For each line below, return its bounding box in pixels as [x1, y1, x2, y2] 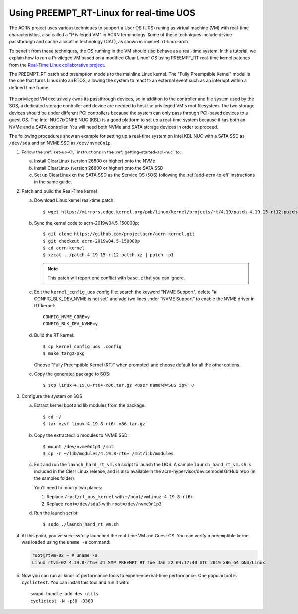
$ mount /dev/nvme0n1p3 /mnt [43, 444, 114, 449]
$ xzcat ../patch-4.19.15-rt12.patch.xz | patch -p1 [43, 252, 174, 258]
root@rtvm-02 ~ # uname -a [32, 553, 98, 558]
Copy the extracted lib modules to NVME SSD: [34, 432, 129, 438]
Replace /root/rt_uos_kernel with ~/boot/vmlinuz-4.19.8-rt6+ [46, 494, 193, 500]
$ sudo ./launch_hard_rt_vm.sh [43, 522, 119, 527]
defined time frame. [9, 84, 50, 90]
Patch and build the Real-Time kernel [21, 188, 97, 194]
